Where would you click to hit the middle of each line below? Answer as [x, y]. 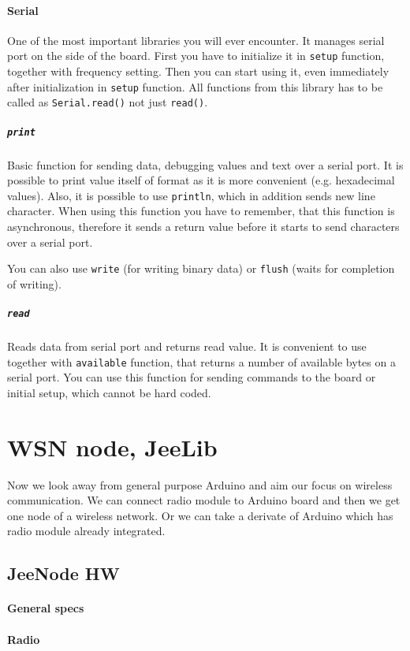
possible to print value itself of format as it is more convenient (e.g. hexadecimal [201, 180]
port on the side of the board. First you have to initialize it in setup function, [196, 56]
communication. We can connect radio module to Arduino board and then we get [204, 500]
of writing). [34, 283]
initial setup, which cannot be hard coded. [109, 392]
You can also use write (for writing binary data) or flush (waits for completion [201, 268]
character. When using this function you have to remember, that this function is [201, 211]
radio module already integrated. [86, 531]
